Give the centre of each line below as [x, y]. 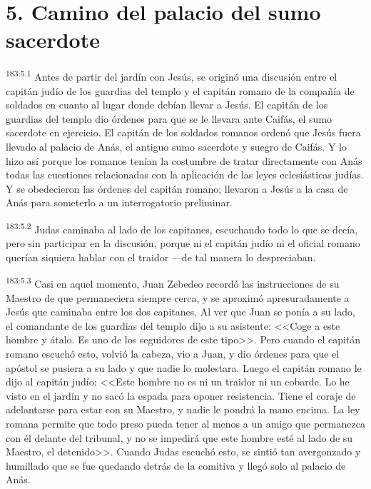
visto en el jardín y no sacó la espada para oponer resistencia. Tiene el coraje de [181, 395]
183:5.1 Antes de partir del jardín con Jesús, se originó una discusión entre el [172, 75]
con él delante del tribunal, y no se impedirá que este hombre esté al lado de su [179, 437]
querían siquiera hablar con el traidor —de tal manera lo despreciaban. [161, 257]
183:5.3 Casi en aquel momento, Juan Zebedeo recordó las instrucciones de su [173, 282]
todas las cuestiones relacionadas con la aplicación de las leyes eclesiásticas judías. [185, 175]
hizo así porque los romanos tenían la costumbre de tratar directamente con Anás [184, 160]
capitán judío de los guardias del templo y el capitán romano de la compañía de [180, 90]
